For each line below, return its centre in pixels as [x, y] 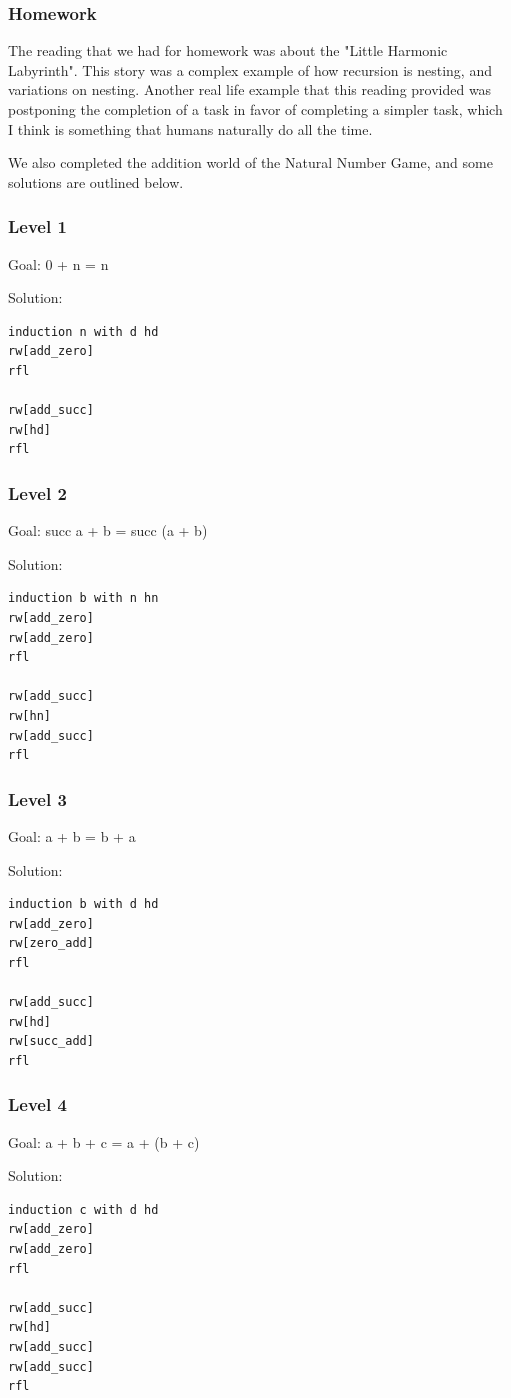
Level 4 [37, 1104]
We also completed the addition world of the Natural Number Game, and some [250, 162]
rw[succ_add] [51, 1041]
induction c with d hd [83, 1209]
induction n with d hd [83, 331]
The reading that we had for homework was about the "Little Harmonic [228, 50]
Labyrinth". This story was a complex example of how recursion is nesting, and [250, 69]
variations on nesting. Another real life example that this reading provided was [250, 89]
